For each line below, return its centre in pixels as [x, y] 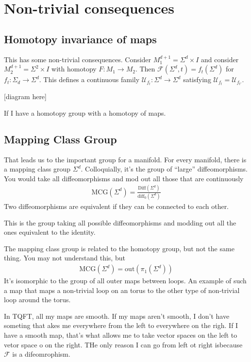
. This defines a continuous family [89, 79]
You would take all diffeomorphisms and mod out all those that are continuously [124, 178]
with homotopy [74, 69]
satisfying [197, 79]
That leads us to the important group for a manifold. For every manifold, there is [125, 159]
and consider [220, 59]
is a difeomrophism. [41, 354]
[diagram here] [25, 96]
